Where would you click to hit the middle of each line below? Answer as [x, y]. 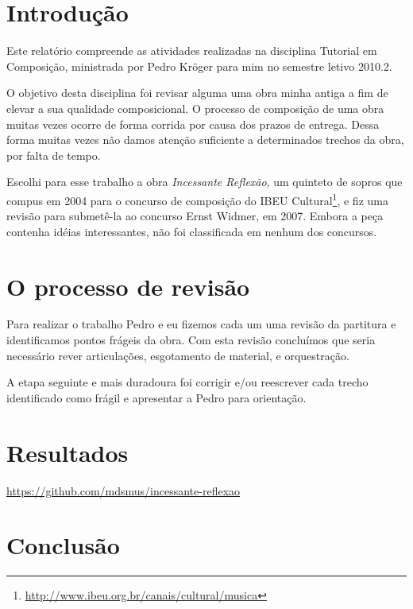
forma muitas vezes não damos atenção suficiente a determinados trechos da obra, [205, 140]
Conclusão [63, 545]
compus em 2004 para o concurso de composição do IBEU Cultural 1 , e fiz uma [197, 199]
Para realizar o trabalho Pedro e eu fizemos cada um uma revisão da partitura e [201, 324]
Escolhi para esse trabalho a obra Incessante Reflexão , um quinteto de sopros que [205, 182]
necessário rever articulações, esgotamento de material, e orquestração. [178, 355]
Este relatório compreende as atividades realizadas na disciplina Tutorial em [192, 50]
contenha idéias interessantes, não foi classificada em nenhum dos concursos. [192, 231]
